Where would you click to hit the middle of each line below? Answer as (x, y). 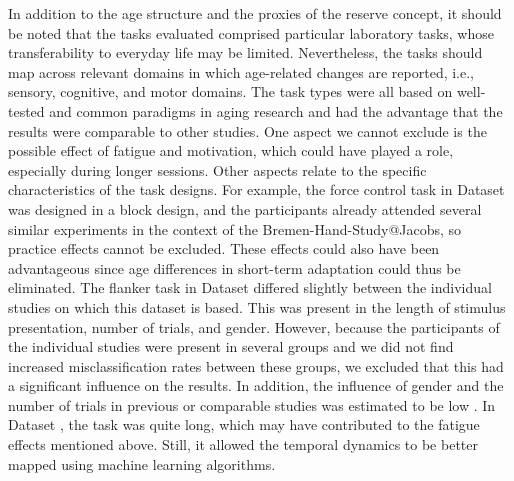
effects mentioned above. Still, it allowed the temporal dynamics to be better (243, 444)
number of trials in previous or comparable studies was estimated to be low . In (252, 404)
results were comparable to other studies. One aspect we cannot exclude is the (247, 130)
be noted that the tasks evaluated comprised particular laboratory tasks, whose (251, 32)
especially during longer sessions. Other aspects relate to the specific (217, 169)
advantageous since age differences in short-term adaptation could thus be (234, 267)
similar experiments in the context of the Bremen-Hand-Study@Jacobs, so (235, 228)
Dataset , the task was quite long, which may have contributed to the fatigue (244, 424)
